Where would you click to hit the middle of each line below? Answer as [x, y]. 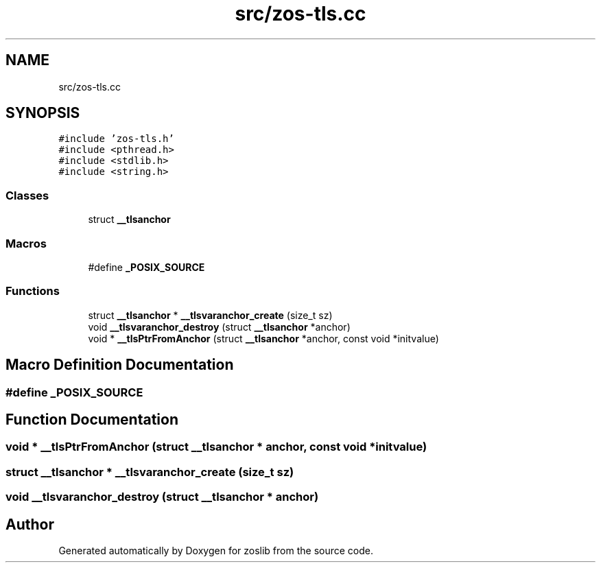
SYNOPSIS [43, 113]
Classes [27, 195]
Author [30, 524]
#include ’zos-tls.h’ [116, 139]
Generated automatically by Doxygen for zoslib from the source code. [216, 550]
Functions [33, 291]
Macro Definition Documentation [120, 365]
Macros [26, 243]
